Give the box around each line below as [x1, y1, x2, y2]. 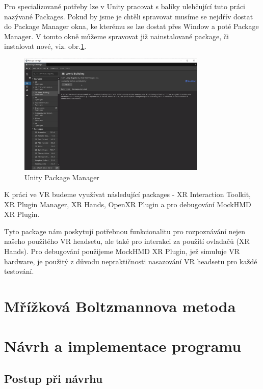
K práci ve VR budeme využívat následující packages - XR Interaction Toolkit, [4, 189, 251, 200]
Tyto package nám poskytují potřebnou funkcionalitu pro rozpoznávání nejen [4, 226, 246, 236]
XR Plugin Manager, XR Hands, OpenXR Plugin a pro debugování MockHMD [4, 199, 251, 209]
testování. [4, 266, 34, 276]
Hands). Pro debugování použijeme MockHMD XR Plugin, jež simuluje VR [4, 246, 240, 257]
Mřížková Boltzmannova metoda [4, 296, 236, 317]
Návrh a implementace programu [4, 336, 242, 356]
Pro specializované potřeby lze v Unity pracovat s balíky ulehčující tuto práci [4, 1, 246, 11]
